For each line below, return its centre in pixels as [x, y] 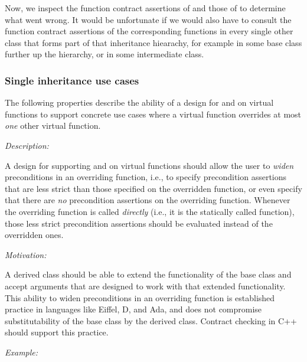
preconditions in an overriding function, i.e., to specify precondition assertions [146, 177]
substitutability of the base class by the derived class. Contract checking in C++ [151, 320]
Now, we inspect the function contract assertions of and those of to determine [145, 8]
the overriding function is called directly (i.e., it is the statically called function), [150, 211]
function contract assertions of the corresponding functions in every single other [149, 31]
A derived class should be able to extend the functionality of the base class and [148, 274]
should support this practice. [57, 332]
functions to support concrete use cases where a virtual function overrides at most [153, 114]
